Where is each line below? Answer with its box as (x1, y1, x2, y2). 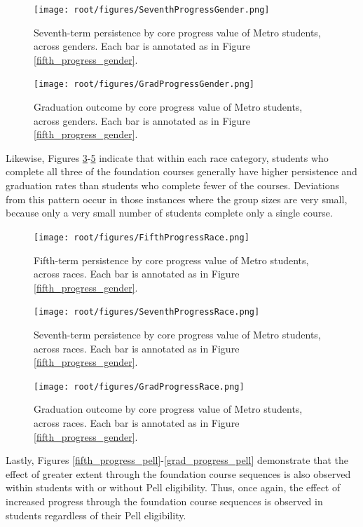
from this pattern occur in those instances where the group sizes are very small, (6, 191, 348, 206)
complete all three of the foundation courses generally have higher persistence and (6, 164, 357, 179)
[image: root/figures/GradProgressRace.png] (34, 381, 245, 392)
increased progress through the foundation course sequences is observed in (6, 493, 323, 508)
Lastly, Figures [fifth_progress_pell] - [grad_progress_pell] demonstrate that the (6, 453, 348, 467)
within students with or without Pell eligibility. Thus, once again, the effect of (6, 480, 341, 495)
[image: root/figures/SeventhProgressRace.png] (34, 307, 260, 317)
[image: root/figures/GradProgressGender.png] (34, 79, 254, 90)
